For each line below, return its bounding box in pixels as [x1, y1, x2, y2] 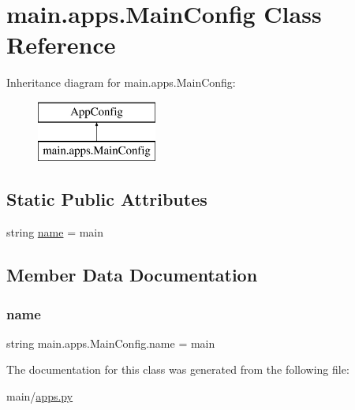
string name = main [6, 224, 104, 240]
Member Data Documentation [6, 263, 258, 287]
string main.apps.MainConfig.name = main [6, 334, 215, 351]
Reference [6, 28, 116, 61]
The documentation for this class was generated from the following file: [6, 361, 349, 378]
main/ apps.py [6, 388, 73, 404]
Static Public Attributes [6, 187, 207, 211]
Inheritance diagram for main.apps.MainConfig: [6, 74, 236, 91]
